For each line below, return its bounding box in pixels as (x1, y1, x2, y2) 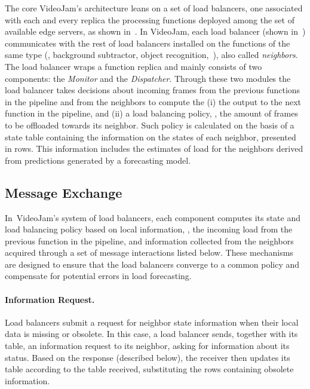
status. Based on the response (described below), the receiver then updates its (5, 351, 290, 363)
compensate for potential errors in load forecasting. (5, 269, 192, 282)
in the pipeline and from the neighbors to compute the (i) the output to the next (5, 95, 302, 108)
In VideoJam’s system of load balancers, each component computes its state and (5, 211, 300, 223)
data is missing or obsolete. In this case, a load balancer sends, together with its (5, 327, 298, 340)
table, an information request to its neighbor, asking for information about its (5, 339, 290, 352)
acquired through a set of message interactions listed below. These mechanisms (5, 246, 293, 259)
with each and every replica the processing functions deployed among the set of (5, 13, 294, 26)
